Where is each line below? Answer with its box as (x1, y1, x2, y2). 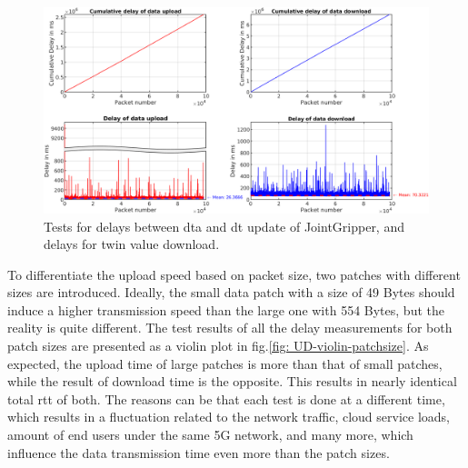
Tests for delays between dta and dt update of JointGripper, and (44, 216, 404, 235)
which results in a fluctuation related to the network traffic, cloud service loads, (7, 407, 450, 426)
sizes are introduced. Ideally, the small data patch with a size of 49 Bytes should (7, 283, 455, 302)
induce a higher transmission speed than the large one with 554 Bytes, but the (7, 300, 444, 319)
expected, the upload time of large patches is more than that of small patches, (7, 353, 443, 373)
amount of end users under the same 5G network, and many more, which (7, 425, 413, 444)
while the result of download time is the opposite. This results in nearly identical (7, 372, 457, 391)
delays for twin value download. (44, 234, 220, 254)
